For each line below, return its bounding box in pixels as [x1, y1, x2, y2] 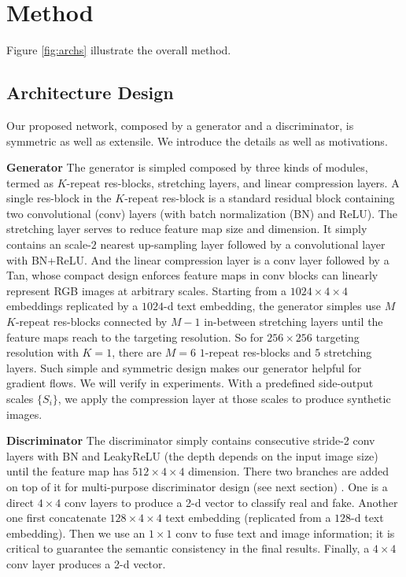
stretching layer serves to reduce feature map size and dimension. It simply [6, 220, 367, 237]
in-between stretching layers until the [204, 313, 383, 330]
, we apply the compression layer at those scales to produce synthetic [57, 390, 391, 407]
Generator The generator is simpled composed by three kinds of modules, [6, 159, 368, 176]
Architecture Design [6, 80, 174, 105]
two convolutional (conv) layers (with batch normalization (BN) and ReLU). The [6, 205, 397, 221]
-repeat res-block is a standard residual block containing [124, 190, 395, 206]
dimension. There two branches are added [188, 463, 389, 479]
